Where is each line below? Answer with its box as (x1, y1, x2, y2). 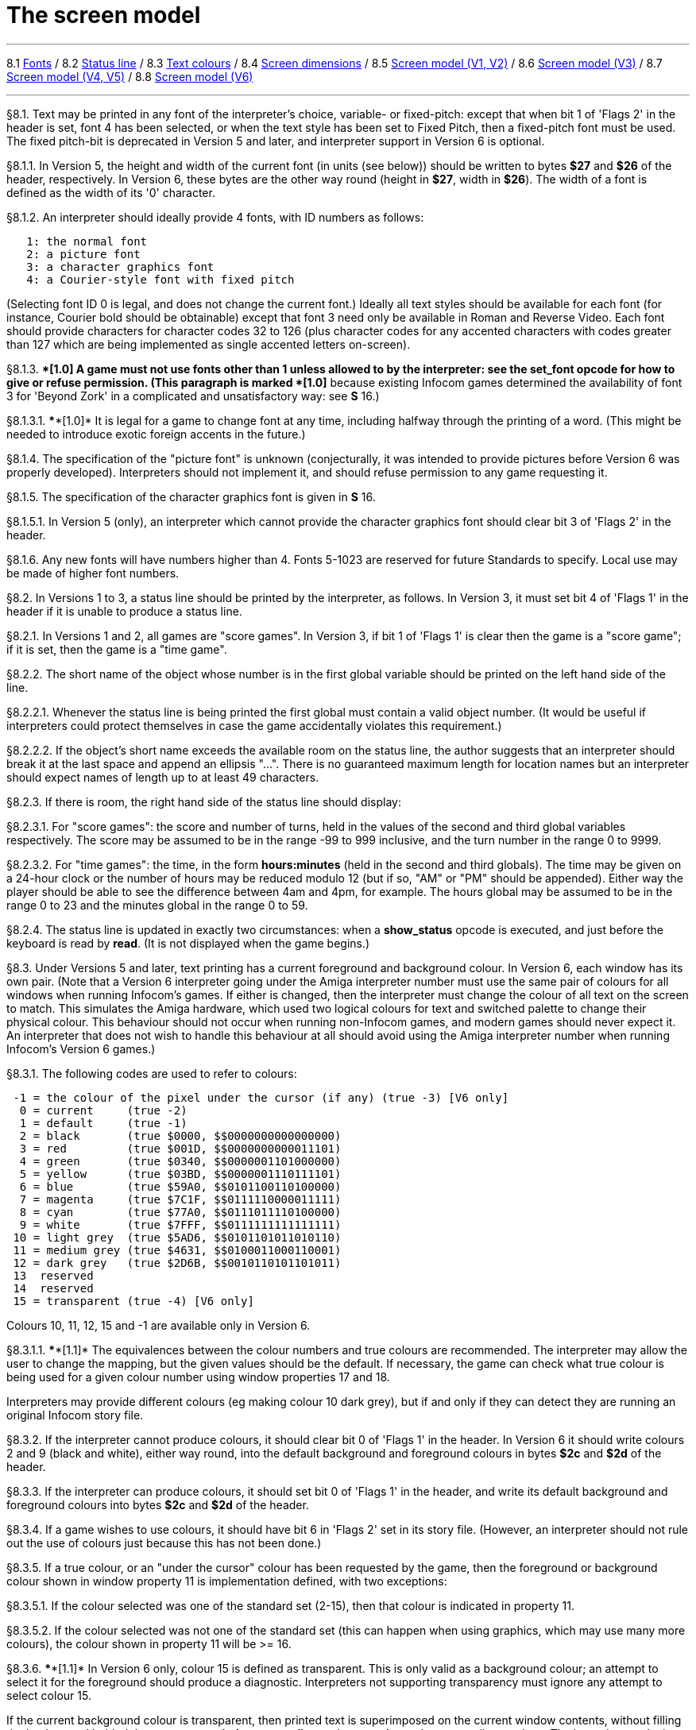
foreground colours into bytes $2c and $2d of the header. (6, 1497, 309, 1512)
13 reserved (13, 1269, 94, 1282)
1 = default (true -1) (19, 1116, 188, 1130)
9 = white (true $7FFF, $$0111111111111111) (19, 1218, 342, 1231)
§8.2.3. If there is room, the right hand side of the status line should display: (6, 794, 401, 809)
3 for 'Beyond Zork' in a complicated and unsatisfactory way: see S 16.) (6, 388, 380, 403)
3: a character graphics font (26, 260, 215, 273)
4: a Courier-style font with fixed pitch (26, 272, 295, 286)
